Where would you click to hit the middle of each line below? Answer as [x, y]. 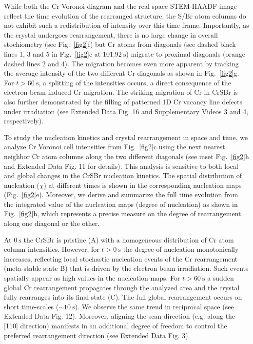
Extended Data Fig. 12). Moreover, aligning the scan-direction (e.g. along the [120, 316]
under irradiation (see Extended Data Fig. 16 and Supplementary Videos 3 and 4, [126, 111]
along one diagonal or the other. [52, 223]
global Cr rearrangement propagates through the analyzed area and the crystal [122, 287]
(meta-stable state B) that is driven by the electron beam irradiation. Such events [126, 268]
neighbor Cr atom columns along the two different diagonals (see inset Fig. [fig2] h [126, 156]
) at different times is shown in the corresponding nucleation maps [143, 185]
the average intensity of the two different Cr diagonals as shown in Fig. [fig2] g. [122, 73]
